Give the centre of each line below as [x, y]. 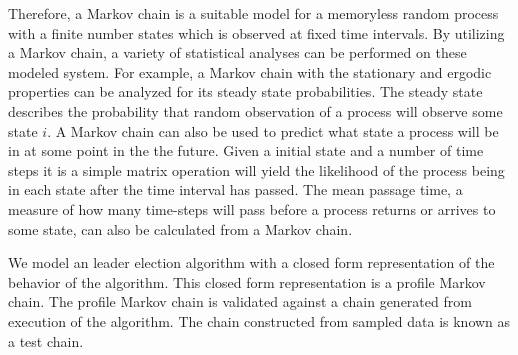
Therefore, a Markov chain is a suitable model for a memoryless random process [253, 13]
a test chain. [46, 340]
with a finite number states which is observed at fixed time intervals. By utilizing [256, 32]
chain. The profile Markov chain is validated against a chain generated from [240, 301]
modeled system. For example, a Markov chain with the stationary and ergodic [250, 71]
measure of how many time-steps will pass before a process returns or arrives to [252, 208]
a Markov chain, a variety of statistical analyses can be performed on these [237, 52]
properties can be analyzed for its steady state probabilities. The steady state [245, 91]
